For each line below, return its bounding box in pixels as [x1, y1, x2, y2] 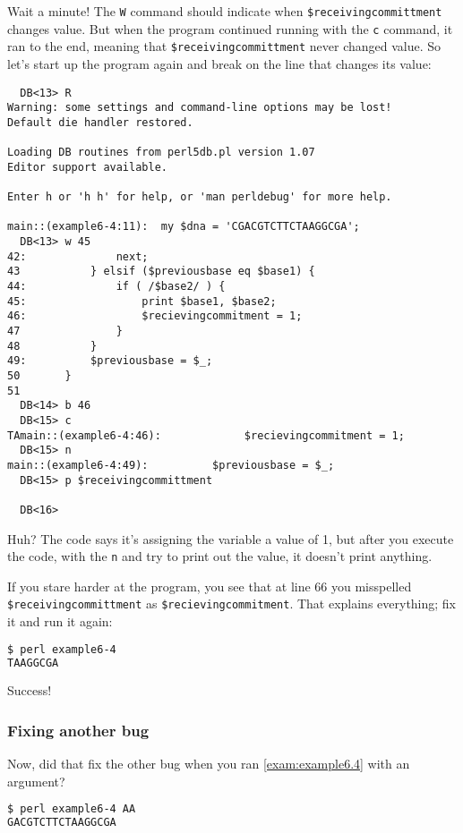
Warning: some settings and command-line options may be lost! [7, 101, 392, 115]
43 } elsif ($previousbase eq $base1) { [7, 265, 315, 278]
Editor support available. [7, 160, 167, 174]
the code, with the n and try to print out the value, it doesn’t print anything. [7, 547, 433, 565]
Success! [7, 681, 52, 700]
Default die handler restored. [7, 115, 193, 129]
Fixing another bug [7, 718, 150, 741]
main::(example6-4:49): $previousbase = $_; [7, 458, 335, 472]
